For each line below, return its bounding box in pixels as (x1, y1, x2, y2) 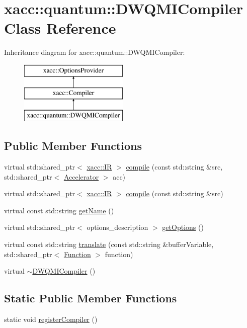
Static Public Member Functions (4, 290, 177, 306)
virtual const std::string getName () (4, 205, 114, 215)
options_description (87, 222, 148, 232)
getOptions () (162, 222, 204, 232)
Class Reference (4, 18, 116, 38)
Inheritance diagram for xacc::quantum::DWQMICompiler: (4, 47, 185, 57)
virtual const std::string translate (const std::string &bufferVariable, (4, 239, 214, 250)
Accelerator (63, 171, 99, 182)
